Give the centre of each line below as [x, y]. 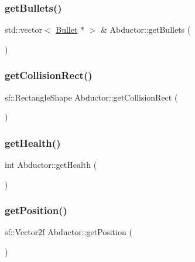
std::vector [23, 30]
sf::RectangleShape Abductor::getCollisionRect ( [91, 97]
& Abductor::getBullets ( [146, 30]
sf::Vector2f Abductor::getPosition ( [69, 232]
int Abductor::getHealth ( [51, 165]
